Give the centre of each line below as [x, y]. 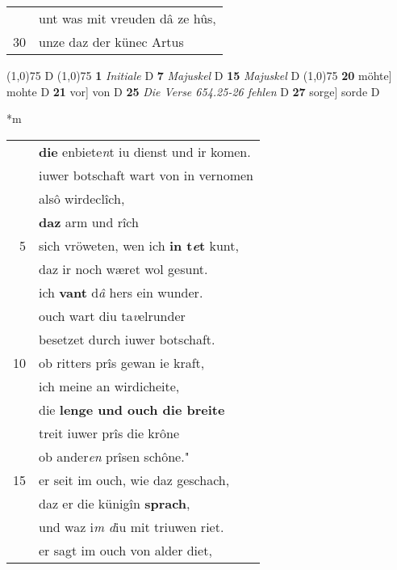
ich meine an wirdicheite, [109, 386]
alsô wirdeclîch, [82, 198]
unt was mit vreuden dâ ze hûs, [127, 18]
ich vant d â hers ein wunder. [121, 292]
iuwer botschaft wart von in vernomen [146, 175]
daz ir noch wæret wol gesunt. [123, 268]
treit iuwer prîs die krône [109, 433]
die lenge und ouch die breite [132, 409]
